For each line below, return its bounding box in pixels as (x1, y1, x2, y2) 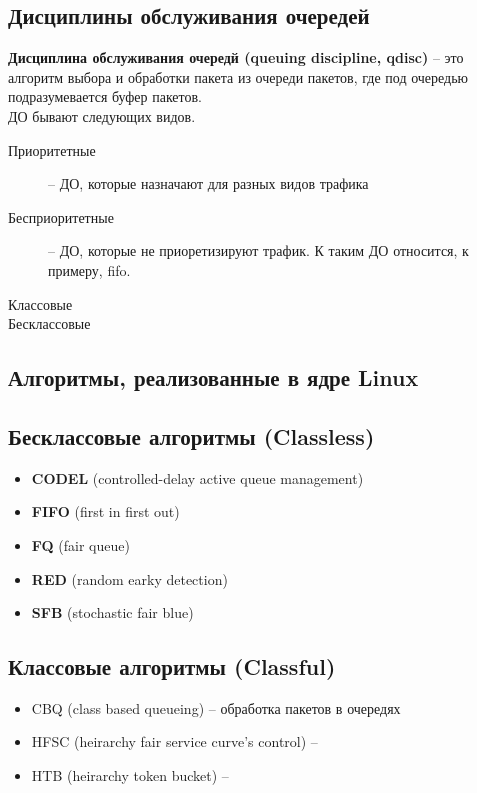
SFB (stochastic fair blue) (31, 602, 194, 623)
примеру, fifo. (48, 259, 131, 280)
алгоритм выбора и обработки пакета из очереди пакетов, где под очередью (8, 66, 469, 87)
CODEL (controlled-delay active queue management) (31, 467, 364, 488)
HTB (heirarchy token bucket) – (31, 765, 229, 786)
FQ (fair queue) (31, 534, 130, 555)
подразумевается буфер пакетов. (8, 86, 203, 107)
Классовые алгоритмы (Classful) (8, 651, 336, 682)
